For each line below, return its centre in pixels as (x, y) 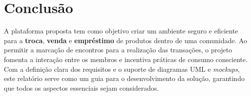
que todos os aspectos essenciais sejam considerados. (81, 88)
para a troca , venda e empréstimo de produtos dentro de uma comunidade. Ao (125, 40)
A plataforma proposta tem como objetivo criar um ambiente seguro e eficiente (121, 31)
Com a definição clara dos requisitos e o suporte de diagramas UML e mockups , (122, 69)
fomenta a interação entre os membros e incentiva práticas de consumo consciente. (126, 59)
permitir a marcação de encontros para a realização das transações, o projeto (118, 50)
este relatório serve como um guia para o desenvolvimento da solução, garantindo (124, 78)
